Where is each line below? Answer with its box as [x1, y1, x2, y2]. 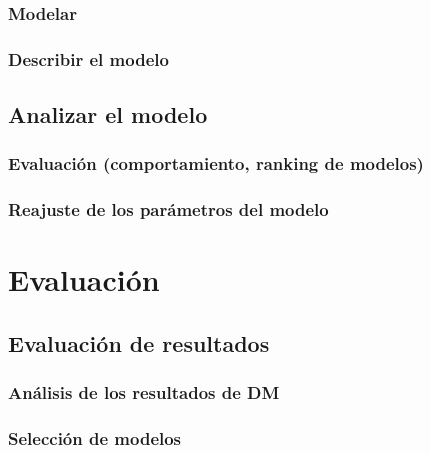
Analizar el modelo [8, 99, 208, 130]
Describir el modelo [8, 46, 169, 71]
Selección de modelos [8, 426, 182, 451]
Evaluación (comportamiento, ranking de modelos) [8, 151, 424, 176]
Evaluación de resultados [8, 327, 270, 358]
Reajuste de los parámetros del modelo [8, 197, 329, 222]
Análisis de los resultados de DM [8, 380, 280, 405]
